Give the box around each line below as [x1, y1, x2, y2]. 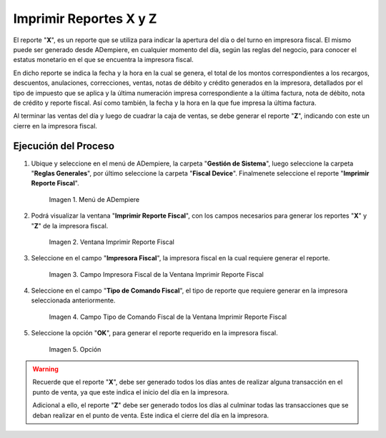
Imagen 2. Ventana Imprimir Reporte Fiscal [49, 238, 174, 246]
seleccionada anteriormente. [31, 296, 116, 305]
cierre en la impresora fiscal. [13, 121, 98, 130]
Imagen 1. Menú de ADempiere [49, 195, 139, 203]
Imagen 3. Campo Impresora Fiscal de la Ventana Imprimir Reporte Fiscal [49, 270, 264, 278]
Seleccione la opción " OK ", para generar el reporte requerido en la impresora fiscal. [31, 329, 278, 337]
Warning [32, 365, 59, 374]
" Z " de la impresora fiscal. [31, 221, 109, 230]
